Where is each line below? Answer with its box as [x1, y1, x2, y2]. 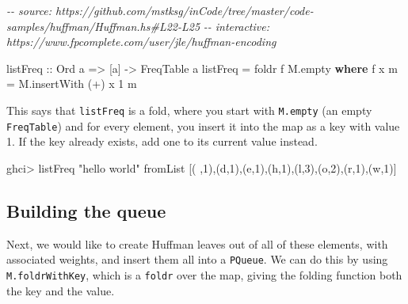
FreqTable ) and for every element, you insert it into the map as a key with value [6, 117, 400, 134]
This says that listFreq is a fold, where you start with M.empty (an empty [6, 101, 372, 118]
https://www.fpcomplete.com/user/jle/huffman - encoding [6, 33, 276, 50]
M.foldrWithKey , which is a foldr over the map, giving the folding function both [6, 266, 402, 283]
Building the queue [6, 198, 166, 222]
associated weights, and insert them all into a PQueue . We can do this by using [6, 251, 388, 268]
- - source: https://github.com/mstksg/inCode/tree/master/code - [6, 2, 314, 18]
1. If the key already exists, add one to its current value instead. [6, 133, 318, 150]
